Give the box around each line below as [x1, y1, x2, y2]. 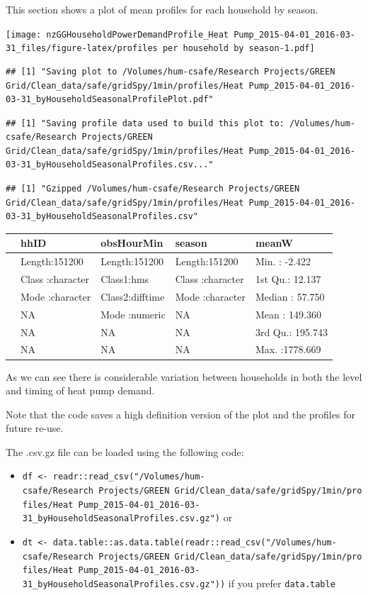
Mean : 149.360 [255, 306, 321, 321]
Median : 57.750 [255, 289, 325, 304]
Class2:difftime [100, 289, 165, 304]
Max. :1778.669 [255, 342, 321, 357]
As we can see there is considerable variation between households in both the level [6, 369, 362, 384]
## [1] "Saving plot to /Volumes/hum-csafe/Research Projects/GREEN [6, 66, 335, 77]
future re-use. [6, 421, 64, 435]
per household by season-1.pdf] [162, 43, 315, 54]
